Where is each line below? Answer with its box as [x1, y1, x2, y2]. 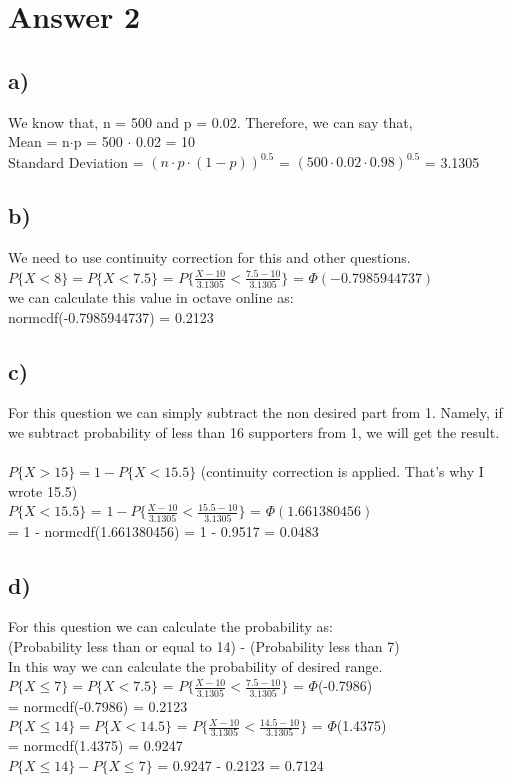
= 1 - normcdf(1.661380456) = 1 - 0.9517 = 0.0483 [8, 520, 319, 541]
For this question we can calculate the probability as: [8, 616, 333, 637]
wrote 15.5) [8, 480, 78, 501]
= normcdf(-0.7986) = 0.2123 [8, 695, 188, 716]
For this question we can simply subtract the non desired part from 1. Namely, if [8, 402, 503, 423]
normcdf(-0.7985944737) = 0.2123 [8, 306, 214, 327]
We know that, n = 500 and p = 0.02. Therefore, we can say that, [8, 111, 413, 132]
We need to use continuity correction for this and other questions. [8, 247, 411, 268]
